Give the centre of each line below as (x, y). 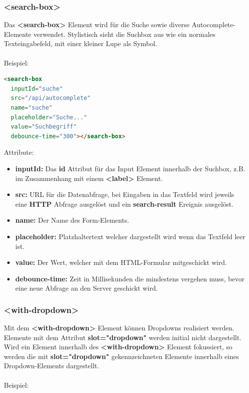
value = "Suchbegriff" (44, 127)
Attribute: (19, 152)
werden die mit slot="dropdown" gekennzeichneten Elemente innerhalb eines (122, 356)
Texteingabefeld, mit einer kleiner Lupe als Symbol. (81, 43)
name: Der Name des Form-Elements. (72, 220)
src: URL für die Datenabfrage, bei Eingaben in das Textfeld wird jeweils (125, 194)
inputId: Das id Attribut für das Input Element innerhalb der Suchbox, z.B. (130, 168)
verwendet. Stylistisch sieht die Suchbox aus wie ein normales (124, 34)
